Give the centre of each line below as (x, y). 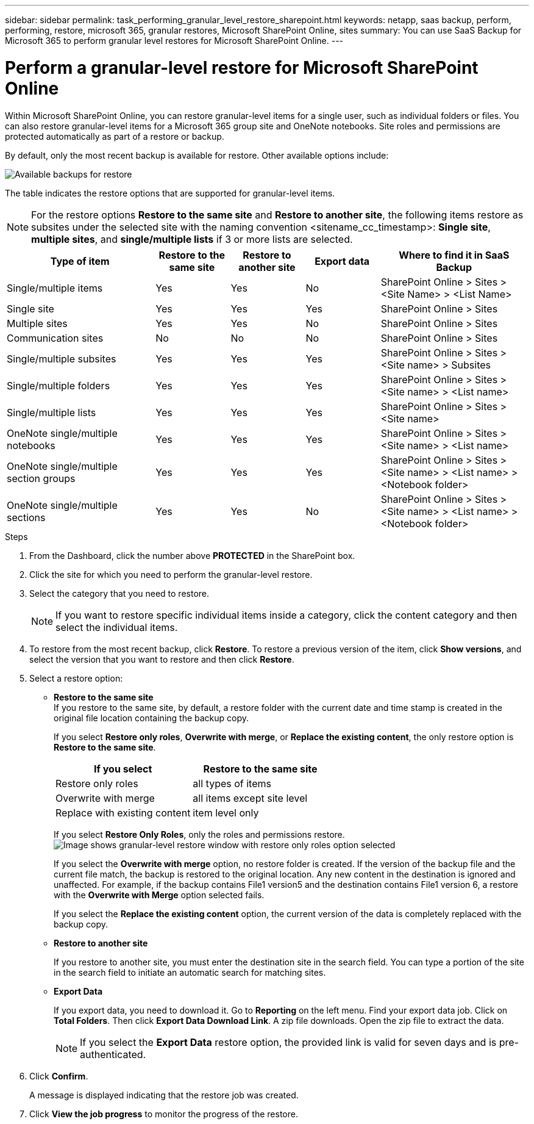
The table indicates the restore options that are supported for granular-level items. (170, 193)
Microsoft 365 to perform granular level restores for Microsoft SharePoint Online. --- (174, 41)
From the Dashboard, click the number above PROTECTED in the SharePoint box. (192, 555)
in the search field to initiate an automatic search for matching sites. (190, 972)
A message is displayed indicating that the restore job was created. (164, 1095)
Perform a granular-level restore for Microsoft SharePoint (242, 67)
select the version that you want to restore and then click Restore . (162, 659)
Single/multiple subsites (62, 358)
